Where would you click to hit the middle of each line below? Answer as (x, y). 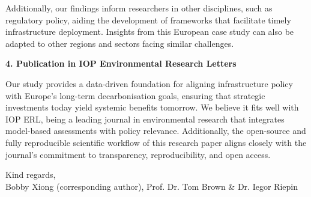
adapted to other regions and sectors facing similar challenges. (120, 43)
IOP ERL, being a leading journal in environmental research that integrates (145, 119)
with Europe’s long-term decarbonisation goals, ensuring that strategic (135, 95)
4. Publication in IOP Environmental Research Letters (121, 63)
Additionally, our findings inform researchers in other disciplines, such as (139, 8)
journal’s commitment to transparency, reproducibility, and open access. (138, 154)
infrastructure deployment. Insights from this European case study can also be (150, 32)
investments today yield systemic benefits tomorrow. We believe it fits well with (152, 107)
